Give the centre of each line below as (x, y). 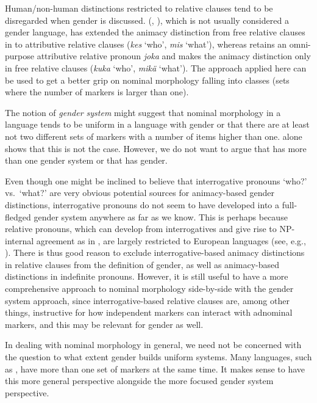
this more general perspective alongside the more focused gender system (139, 381)
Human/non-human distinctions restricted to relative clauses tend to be (139, 8)
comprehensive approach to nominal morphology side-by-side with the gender (149, 289)
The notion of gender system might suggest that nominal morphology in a (143, 112)
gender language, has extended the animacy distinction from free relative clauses (155, 32)
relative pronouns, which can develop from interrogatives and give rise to (141, 229)
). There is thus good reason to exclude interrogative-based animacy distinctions (155, 252)
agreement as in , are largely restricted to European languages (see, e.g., (171, 240)
